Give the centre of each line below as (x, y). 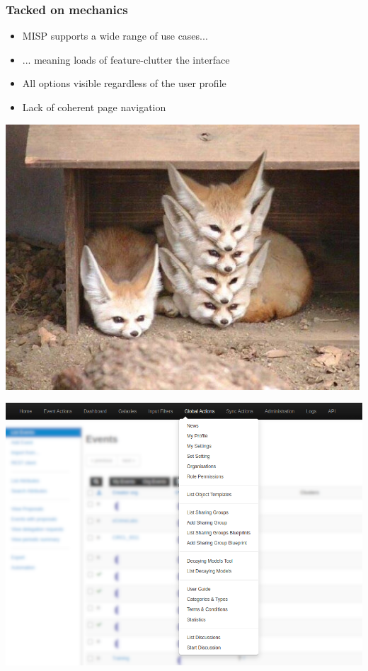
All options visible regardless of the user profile (124, 83)
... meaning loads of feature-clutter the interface (126, 59)
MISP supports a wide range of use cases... (115, 36)
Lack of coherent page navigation (94, 107)
